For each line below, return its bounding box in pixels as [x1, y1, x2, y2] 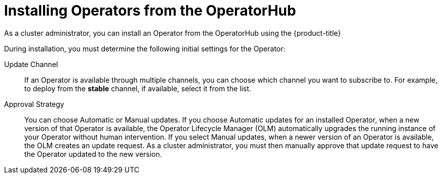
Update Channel [4, 60, 58, 69]
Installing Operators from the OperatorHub [4, 2, 296, 19]
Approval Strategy [4, 99, 64, 108]
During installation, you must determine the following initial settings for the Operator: [4, 44, 286, 53]
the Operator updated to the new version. [24, 149, 162, 158]
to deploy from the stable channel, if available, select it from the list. [24, 84, 252, 93]
